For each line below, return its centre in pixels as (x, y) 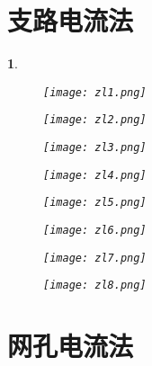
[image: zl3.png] (95, 148)
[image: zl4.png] (95, 175)
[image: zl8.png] (95, 286)
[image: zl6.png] (95, 230)
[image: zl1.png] (95, 92)
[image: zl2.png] (95, 120)
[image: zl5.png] (95, 203)
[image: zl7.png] (95, 258)
